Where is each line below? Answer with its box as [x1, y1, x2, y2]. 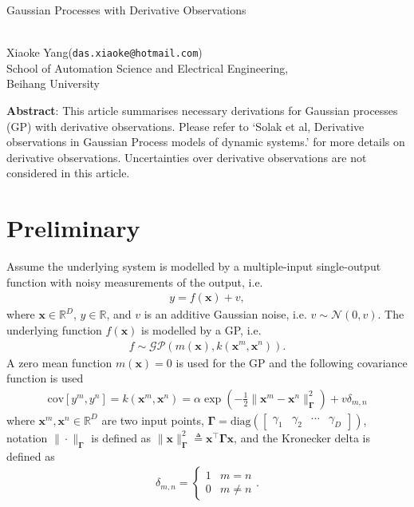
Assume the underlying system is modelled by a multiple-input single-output [6, 258, 381, 275]
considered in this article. [6, 164, 130, 181]
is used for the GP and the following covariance [175, 354, 408, 370]
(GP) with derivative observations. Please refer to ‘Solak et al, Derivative [6, 117, 365, 134]
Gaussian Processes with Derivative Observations [6, 2, 246, 18]
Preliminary [6, 212, 140, 244]
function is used [6, 370, 84, 386]
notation [6, 429, 48, 446]
